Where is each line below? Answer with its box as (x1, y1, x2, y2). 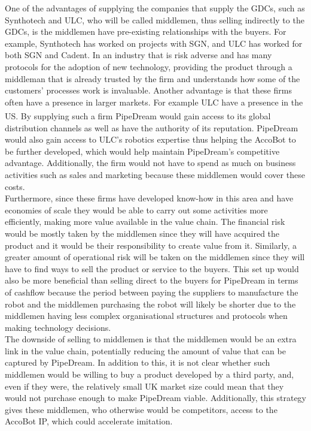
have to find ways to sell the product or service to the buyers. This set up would (5, 262, 299, 275)
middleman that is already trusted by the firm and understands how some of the (5, 72, 300, 85)
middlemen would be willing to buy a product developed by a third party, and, (5, 368, 294, 381)
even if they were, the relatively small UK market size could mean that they (5, 379, 284, 392)
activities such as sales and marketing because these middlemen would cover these (5, 168, 305, 180)
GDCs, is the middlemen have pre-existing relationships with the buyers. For (5, 25, 286, 38)
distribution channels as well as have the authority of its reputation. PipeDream (5, 121, 298, 134)
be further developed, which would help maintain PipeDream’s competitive (5, 144, 280, 157)
